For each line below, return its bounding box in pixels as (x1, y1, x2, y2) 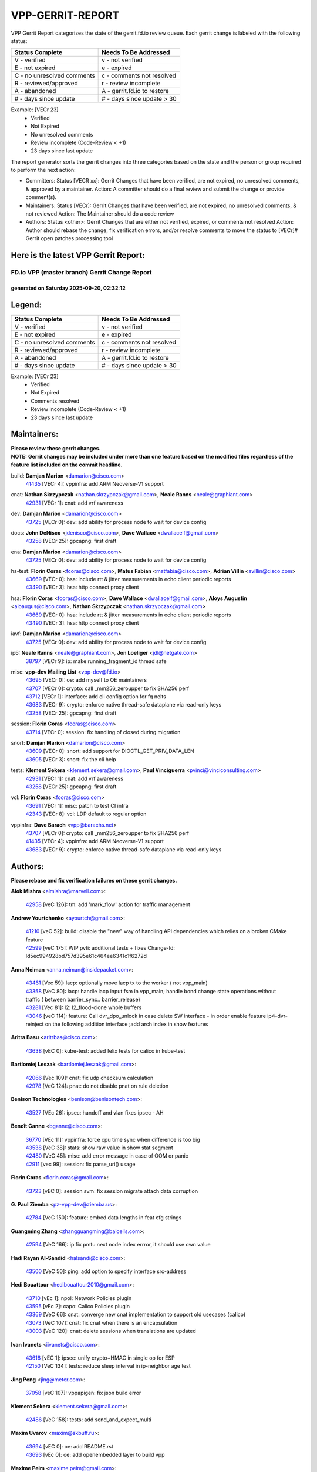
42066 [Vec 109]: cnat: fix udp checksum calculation (25, 1074, 154, 1081)
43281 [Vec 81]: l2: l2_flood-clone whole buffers (25, 1004, 142, 1011)
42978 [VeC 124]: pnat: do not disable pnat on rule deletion (25, 1082, 169, 1089)
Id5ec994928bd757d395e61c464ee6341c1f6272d (25, 953, 147, 960)
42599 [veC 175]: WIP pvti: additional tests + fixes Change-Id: (25, 944, 176, 951)
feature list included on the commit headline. (11, 461, 123, 468)
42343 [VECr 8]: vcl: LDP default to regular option (25, 810, 147, 818)
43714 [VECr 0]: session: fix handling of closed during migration (25, 728, 181, 735)
